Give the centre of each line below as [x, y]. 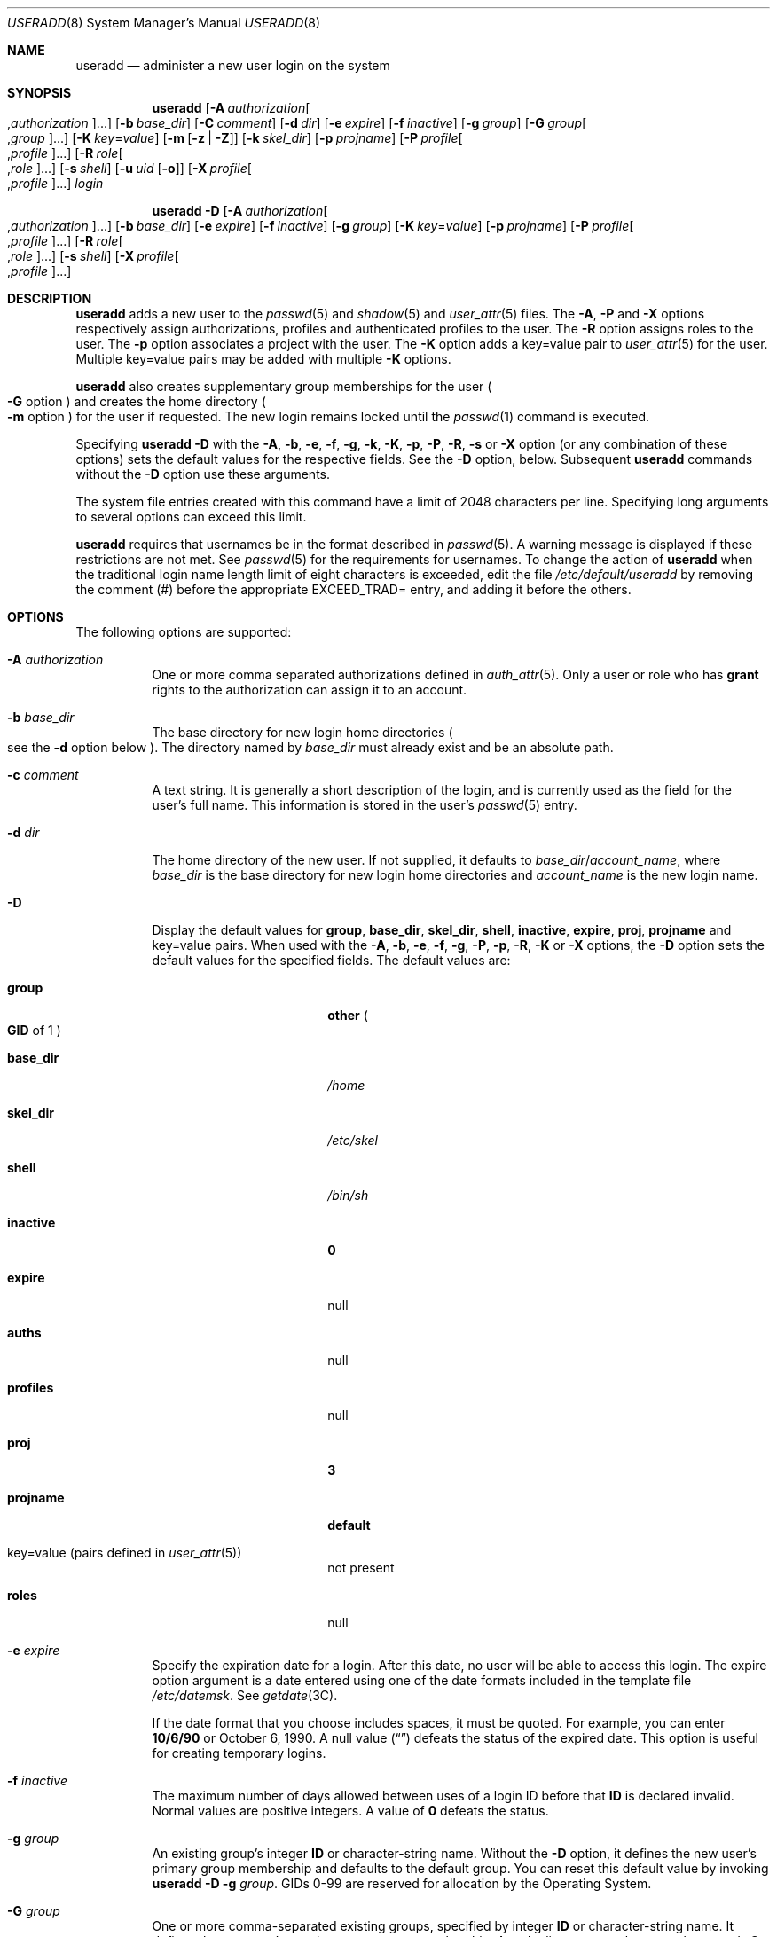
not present [361, 1568]
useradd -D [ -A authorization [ [240, 211]
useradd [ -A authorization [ [231, 108]
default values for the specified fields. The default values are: [331, 960]
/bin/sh [348, 1195]
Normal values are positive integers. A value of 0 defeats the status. [350, 1811]
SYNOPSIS [39, 93]
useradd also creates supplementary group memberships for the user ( [284, 386]
